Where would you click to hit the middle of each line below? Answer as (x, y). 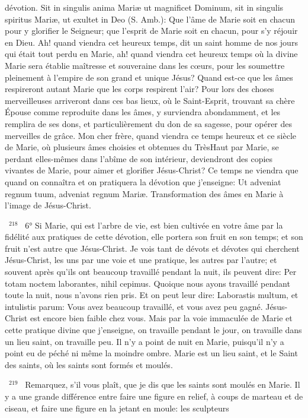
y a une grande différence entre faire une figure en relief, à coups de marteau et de (154, 396)
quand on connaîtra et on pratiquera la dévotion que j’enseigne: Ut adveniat (143, 181)
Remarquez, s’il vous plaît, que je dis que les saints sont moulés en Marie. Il (163, 384)
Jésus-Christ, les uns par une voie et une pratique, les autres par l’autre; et (141, 260)
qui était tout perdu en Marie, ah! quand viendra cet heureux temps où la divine (151, 54)
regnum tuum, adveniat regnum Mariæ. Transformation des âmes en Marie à (144, 193)
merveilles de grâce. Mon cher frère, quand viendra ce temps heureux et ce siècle (150, 135)
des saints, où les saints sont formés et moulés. (89, 364)
